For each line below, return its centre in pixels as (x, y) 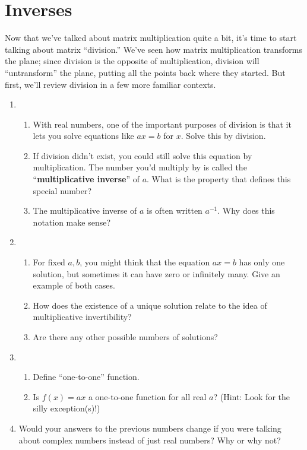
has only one (262, 262)
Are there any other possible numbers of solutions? (125, 337)
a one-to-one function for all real (147, 396)
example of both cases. (74, 285)
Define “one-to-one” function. (86, 377)
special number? (62, 190)
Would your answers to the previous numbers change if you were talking (150, 428)
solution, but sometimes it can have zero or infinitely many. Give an (156, 273)
